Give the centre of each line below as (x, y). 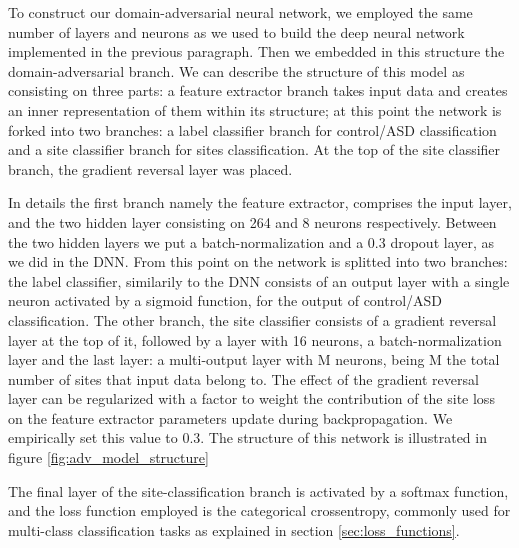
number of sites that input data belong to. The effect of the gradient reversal (243, 378)
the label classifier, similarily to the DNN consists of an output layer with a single (259, 280)
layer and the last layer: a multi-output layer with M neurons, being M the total (254, 359)
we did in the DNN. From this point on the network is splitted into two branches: (258, 261)
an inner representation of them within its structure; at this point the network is (255, 109)
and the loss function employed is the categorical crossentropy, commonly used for (259, 510)
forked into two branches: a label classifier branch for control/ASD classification (252, 129)
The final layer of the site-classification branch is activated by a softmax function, (258, 490)
